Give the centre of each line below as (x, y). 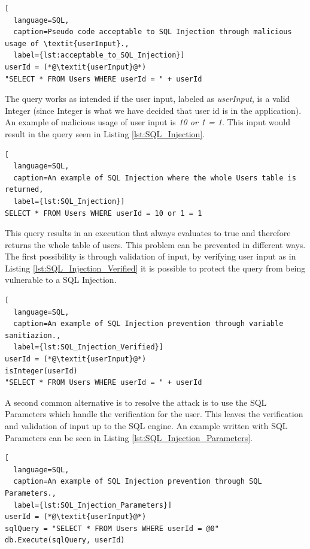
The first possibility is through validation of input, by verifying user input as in (151, 256)
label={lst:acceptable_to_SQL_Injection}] (99, 55)
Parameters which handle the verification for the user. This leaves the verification (154, 414)
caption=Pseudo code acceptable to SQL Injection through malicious (153, 32)
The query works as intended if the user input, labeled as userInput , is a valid (148, 99)
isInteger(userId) (41, 371)
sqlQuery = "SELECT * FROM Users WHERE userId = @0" (112, 528)
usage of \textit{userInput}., (67, 43)
